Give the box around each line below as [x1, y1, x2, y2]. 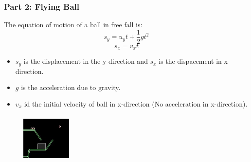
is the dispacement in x [159, 56, 228, 66]
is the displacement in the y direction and [23, 56, 148, 66]
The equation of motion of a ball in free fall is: [4, 19, 143, 30]
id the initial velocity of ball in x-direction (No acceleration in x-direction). [24, 98, 248, 108]
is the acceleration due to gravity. [21, 82, 121, 92]
